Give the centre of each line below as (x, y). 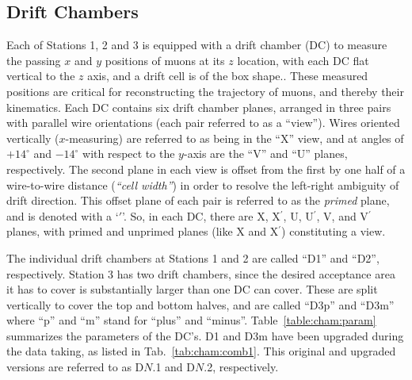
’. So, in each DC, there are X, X (201, 215)
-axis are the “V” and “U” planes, (265, 154)
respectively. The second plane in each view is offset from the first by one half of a (206, 169)
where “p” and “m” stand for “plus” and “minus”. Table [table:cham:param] (191, 320)
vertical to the (41, 76)
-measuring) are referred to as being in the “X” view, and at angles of (235, 138)
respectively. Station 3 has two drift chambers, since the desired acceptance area (201, 273)
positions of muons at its (165, 60)
